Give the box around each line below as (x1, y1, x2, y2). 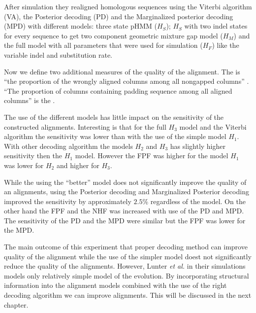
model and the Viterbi (179, 121, 247, 132)
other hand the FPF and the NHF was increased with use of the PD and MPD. (4, 206, 244, 216)
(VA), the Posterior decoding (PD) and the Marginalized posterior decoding (4, 11, 233, 21)
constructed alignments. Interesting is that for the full (4, 121, 166, 132)
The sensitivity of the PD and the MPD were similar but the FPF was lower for (4, 215, 246, 225)
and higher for (56, 160, 99, 170)
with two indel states (184, 21, 248, 31)
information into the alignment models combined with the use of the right (4, 280, 227, 290)
